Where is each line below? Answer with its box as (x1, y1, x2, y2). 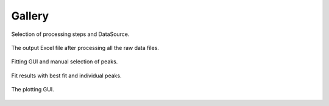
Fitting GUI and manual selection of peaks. (11, 58, 118, 65)
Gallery (11, 9, 49, 23)
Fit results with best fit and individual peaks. (11, 72, 122, 79)
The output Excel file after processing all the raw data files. (11, 44, 160, 51)
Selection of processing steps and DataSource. (11, 30, 130, 38)
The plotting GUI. (11, 86, 54, 93)
